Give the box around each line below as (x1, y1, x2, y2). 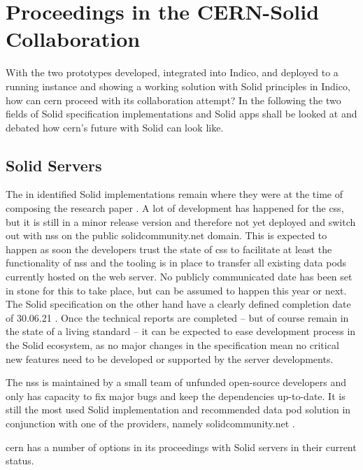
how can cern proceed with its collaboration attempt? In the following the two (6, 92, 341, 107)
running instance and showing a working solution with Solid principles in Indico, (6, 78, 350, 93)
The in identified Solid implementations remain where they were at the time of (6, 187, 343, 201)
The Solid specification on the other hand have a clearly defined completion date (6, 297, 351, 311)
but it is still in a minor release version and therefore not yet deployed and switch (6, 214, 356, 229)
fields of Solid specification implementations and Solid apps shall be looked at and (6, 106, 357, 121)
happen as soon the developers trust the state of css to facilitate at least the (6, 241, 332, 256)
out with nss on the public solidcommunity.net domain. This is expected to (6, 228, 327, 243)
